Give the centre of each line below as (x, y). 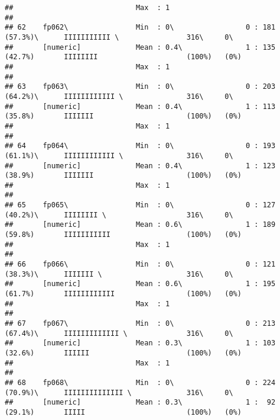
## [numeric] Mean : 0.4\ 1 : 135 (140, 47)
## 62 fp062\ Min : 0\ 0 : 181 (140, 28)
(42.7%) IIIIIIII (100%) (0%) (123, 57)
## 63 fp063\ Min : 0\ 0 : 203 (140, 87)
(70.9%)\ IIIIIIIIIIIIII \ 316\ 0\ (119, 392)
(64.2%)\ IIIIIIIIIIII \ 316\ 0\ (119, 96)
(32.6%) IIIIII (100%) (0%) (123, 353)
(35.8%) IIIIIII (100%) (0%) (123, 116)
